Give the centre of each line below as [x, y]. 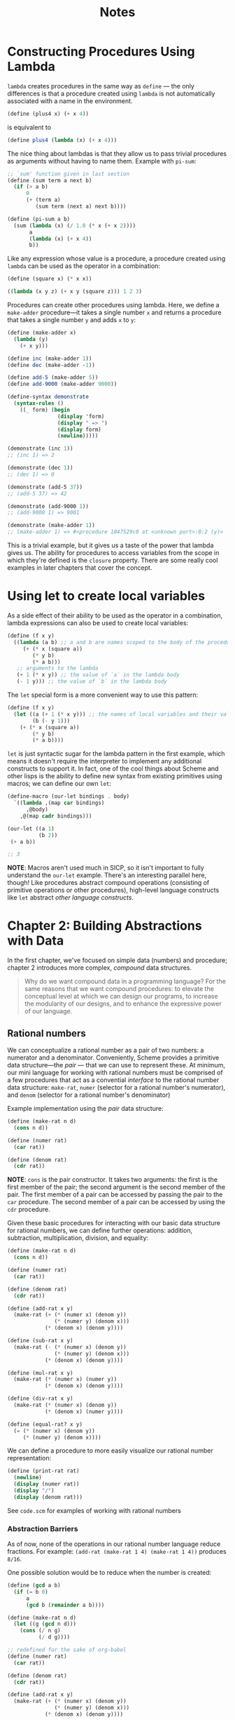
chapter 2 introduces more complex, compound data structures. [100, 968]
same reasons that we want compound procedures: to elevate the [119, 989]
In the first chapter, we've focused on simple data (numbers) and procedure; [117, 960]
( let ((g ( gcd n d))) [45, 1624]
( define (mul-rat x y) [40, 1373]
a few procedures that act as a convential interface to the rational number [113, 1080]
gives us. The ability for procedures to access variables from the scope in [113, 553]
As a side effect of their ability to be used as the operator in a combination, [115, 615]
